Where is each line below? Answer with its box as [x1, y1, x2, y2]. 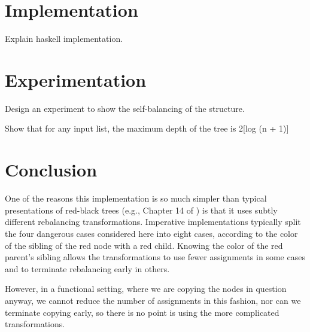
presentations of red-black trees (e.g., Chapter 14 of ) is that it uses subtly [5, 203, 278, 216]
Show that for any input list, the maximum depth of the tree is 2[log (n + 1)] [5, 122, 289, 135]
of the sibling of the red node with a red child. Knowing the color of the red [5, 239, 283, 251]
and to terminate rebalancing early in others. [5, 262, 170, 275]
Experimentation [5, 67, 147, 92]
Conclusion [5, 157, 98, 182]
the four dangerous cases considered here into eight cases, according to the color [5, 227, 298, 239]
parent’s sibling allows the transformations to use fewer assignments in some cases [5, 251, 305, 263]
